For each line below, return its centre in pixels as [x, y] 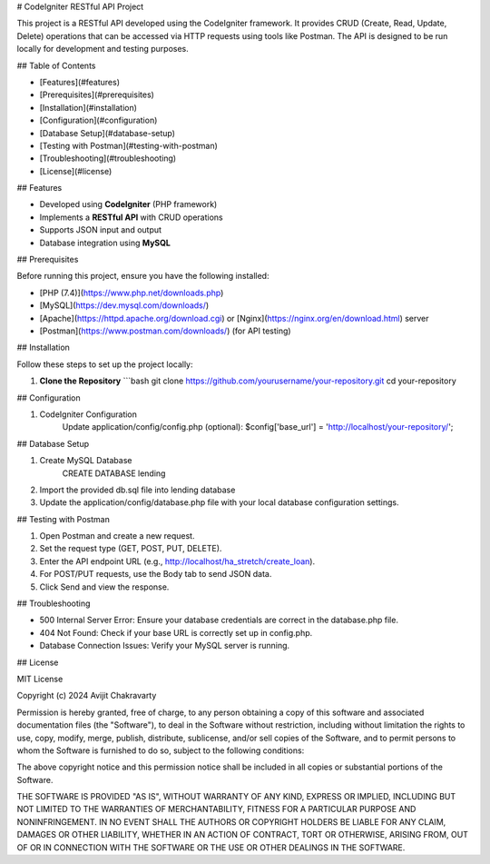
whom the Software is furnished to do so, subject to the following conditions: [161, 750]
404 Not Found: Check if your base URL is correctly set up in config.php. [176, 632]
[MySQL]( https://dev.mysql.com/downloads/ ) [124, 305]
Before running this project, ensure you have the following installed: [143, 276]
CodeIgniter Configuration [88, 414]
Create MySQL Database [86, 461]
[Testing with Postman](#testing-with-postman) [128, 145]
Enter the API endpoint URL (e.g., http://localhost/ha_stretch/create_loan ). [177, 561]
